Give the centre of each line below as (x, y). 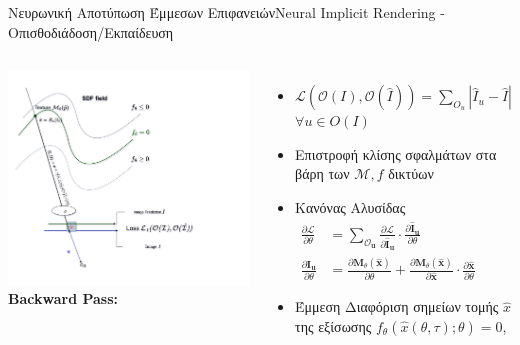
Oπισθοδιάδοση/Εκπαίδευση (91, 31)
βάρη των (322, 173)
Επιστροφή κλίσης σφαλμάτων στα (396, 153)
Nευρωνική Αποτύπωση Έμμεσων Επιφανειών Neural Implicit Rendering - (226, 12)
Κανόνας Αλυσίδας (350, 206)
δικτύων (411, 173)
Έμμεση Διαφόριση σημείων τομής (397, 306)
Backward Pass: (63, 298)
